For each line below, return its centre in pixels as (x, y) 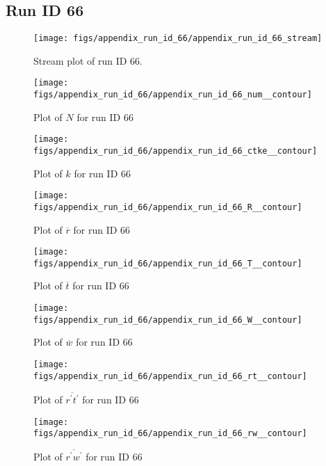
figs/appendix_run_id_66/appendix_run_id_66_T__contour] (168, 263)
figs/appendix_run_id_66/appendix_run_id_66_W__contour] (168, 320)
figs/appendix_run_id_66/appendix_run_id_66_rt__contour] (170, 376)
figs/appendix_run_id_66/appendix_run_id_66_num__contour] (173, 95)
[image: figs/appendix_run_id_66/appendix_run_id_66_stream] (178, 39)
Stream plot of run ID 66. (88, 60)
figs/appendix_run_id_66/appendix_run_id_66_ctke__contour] (176, 151)
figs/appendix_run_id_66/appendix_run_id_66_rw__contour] (170, 434)
